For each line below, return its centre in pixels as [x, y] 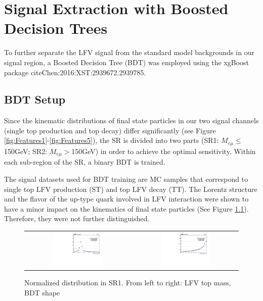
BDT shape [42, 292]
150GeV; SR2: [26, 151]
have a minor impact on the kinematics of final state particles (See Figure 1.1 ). [126, 208]
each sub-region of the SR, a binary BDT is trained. [85, 162]
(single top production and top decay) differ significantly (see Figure [110, 130]
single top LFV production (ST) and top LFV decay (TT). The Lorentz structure [131, 189]
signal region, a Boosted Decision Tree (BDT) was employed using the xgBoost [127, 62]
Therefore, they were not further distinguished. [77, 218]
